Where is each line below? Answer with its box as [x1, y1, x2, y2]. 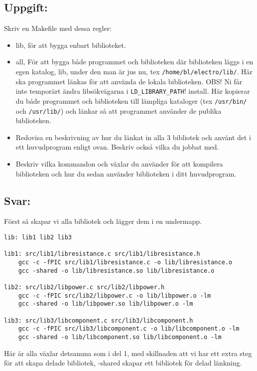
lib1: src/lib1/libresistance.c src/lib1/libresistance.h [4, 250, 200, 258]
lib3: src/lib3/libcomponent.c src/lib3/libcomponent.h [4, 317, 193, 324]
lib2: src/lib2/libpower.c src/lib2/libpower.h [4, 283, 165, 291]
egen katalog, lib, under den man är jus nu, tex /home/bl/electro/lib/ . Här [15, 66, 253, 76]
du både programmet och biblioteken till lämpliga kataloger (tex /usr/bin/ [15, 95, 247, 106]
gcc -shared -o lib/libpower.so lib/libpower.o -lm [18, 300, 193, 308]
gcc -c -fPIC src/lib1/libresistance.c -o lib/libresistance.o [18, 258, 233, 266]
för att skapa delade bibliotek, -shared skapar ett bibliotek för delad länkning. [4, 358, 242, 368]
